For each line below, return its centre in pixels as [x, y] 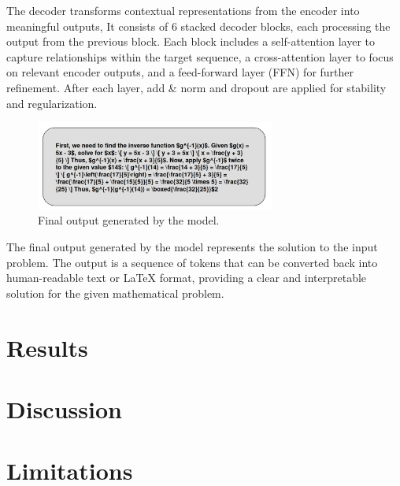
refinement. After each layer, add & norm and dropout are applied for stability [196, 87]
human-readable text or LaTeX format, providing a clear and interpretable [187, 278]
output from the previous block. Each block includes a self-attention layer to [191, 41]
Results [47, 347]
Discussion [64, 409]
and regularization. [52, 103]
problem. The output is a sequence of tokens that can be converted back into [192, 262]
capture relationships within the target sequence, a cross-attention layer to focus [200, 56]
